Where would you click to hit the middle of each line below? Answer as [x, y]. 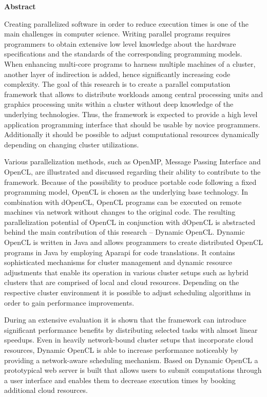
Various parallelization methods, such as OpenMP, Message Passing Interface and [132, 162]
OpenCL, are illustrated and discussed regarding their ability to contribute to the [132, 171]
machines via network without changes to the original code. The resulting [120, 212]
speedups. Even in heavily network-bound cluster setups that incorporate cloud [129, 340]
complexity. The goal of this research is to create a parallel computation [117, 84]
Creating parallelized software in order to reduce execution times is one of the [127, 23]
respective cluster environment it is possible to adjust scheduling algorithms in [128, 292]
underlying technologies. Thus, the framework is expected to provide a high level [131, 114]
